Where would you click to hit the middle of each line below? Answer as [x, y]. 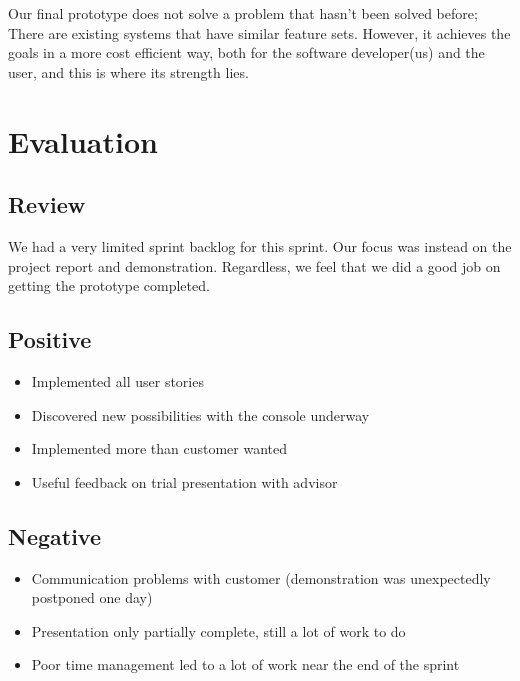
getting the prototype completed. [109, 285]
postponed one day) [92, 597]
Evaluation [83, 140]
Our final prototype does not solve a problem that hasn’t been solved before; [243, 13]
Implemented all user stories [117, 380]
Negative [55, 535]
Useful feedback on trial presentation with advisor [184, 481]
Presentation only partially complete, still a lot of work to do [218, 630]
